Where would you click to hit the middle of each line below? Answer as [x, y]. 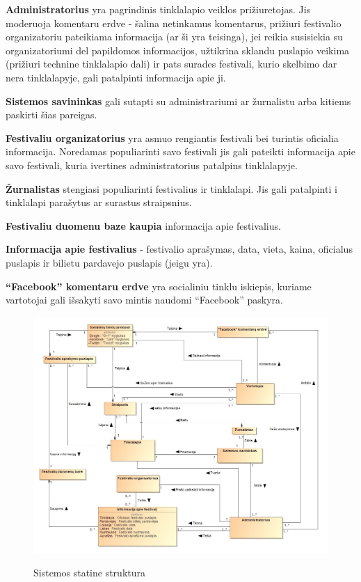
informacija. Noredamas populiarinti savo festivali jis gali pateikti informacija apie [180, 151]
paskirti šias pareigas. [51, 115]
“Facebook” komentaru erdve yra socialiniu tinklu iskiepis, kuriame [159, 286]
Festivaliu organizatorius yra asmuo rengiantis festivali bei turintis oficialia [172, 137]
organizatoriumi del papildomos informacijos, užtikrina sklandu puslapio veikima [178, 50]
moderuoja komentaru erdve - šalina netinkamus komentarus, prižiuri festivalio [174, 23]
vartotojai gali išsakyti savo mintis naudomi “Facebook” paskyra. [144, 300]
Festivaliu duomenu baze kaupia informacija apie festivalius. [143, 225]
